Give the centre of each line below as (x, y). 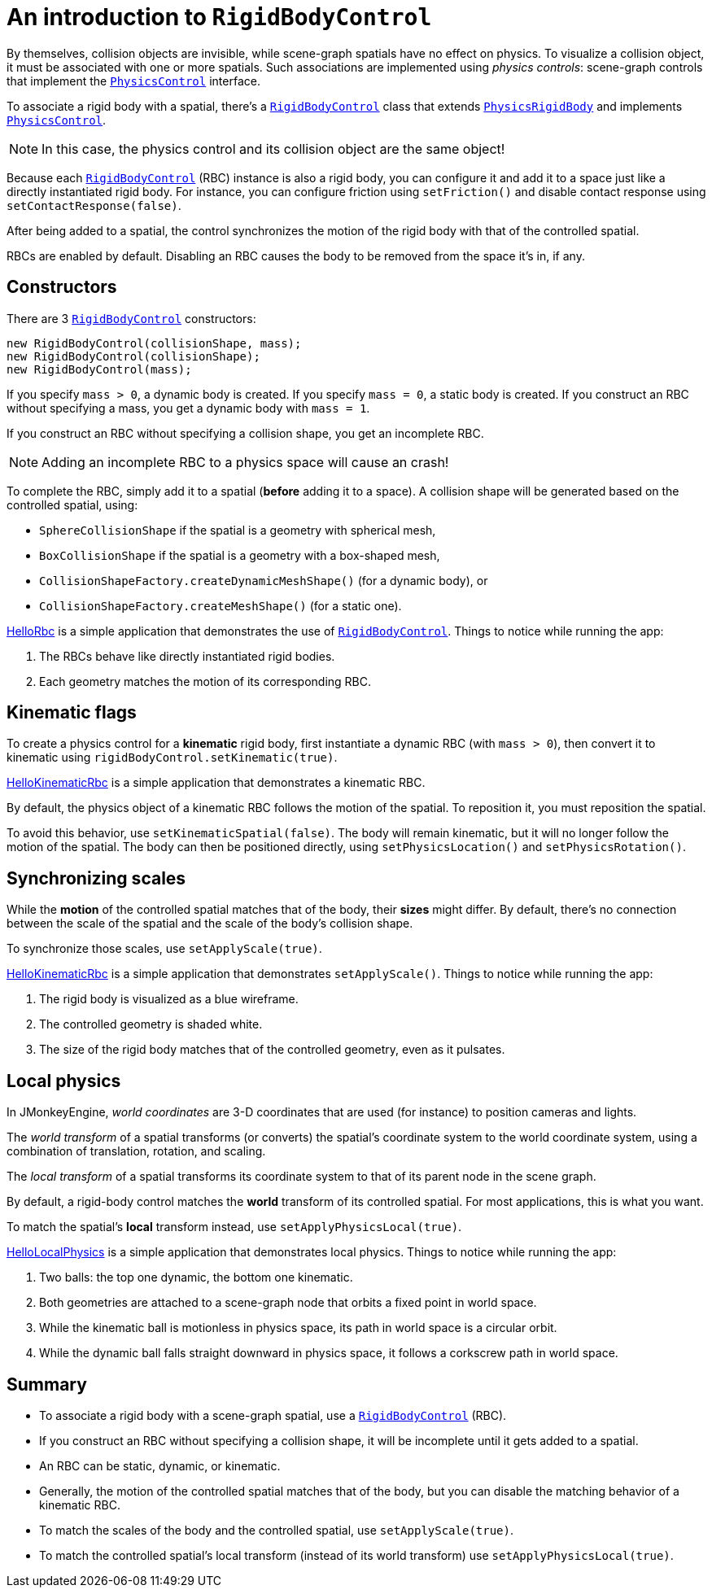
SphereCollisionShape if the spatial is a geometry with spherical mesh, (238, 530)
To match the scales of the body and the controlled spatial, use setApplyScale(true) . (277, 1530)
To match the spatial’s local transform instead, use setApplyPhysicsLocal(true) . (234, 1227)
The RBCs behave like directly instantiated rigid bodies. (187, 656)
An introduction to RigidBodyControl (219, 17)
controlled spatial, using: (72, 504)
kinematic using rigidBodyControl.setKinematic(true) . (172, 758)
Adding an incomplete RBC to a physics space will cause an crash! (245, 462)
